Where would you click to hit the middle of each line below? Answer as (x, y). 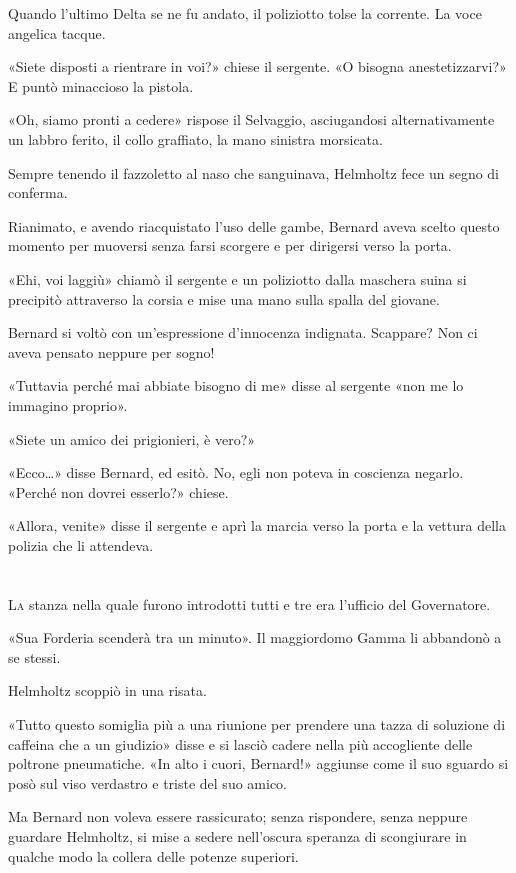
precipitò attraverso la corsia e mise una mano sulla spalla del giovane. (224, 298)
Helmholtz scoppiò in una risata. (107, 690)
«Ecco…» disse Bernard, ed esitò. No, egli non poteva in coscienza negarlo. (236, 472)
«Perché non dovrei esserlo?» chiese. (118, 491)
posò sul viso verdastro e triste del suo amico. (147, 782)
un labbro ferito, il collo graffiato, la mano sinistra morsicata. (195, 138)
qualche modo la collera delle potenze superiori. (153, 855)
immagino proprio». (68, 404)
